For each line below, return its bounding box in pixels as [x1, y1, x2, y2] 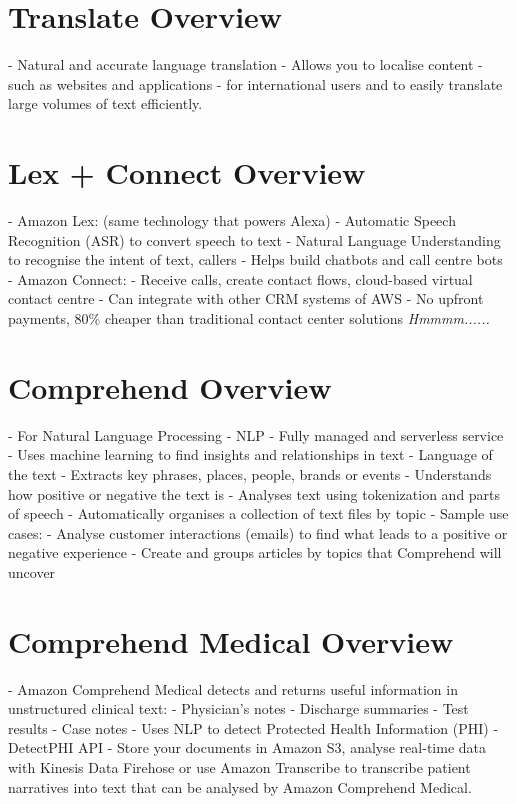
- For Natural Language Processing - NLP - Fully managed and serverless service [8, 424, 504, 445]
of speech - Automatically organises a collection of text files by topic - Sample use [8, 503, 509, 524]
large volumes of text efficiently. [8, 93, 203, 114]
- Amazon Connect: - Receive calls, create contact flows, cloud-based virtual [8, 268, 473, 289]
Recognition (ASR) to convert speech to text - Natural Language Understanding [8, 229, 501, 250]
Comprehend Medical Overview [8, 620, 454, 661]
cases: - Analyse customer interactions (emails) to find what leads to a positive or [8, 522, 508, 543]
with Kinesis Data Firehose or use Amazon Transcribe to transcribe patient [8, 756, 471, 777]
